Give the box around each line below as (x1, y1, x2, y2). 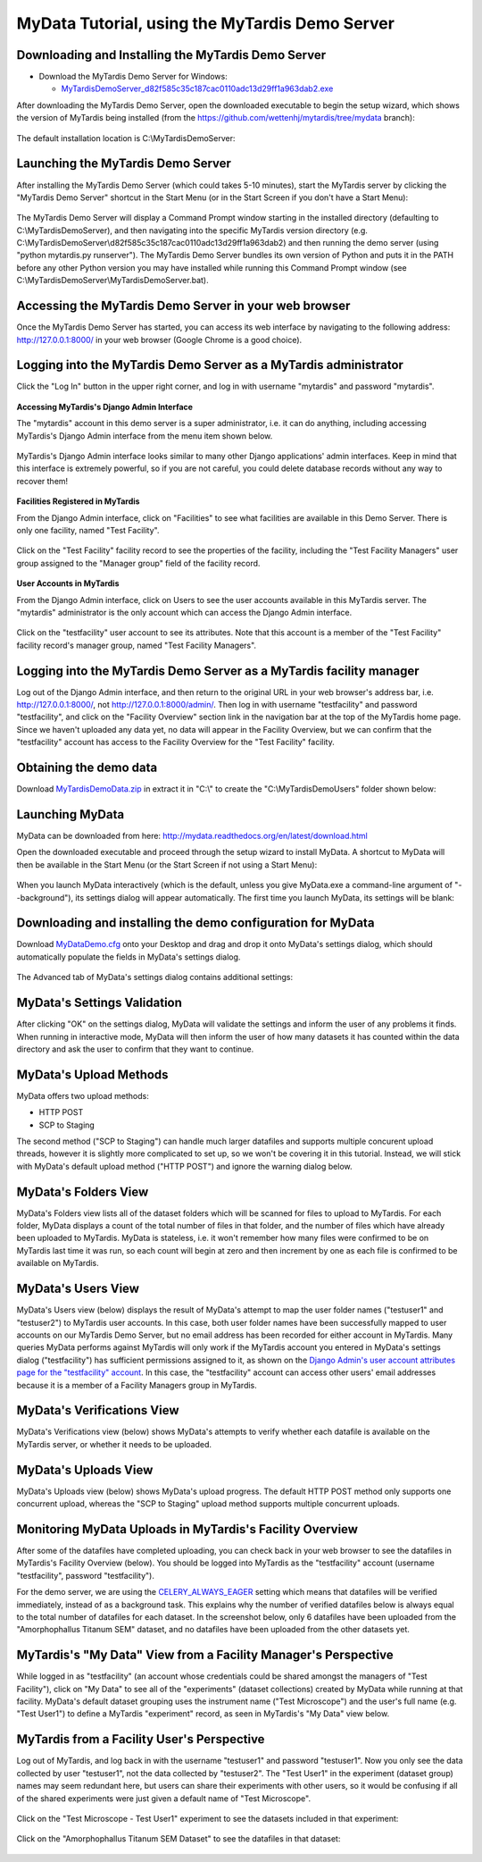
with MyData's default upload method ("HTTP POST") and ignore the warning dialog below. (16, 1161, 353, 1171)
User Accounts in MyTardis (16, 578, 120, 589)
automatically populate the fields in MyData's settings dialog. (16, 952, 241, 962)
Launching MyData (16, 807, 125, 822)
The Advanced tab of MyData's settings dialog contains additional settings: (16, 972, 294, 983)
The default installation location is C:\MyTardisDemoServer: (16, 132, 236, 143)
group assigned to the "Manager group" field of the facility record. (16, 558, 261, 568)
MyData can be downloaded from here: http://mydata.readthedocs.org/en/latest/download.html (16, 831, 368, 841)
